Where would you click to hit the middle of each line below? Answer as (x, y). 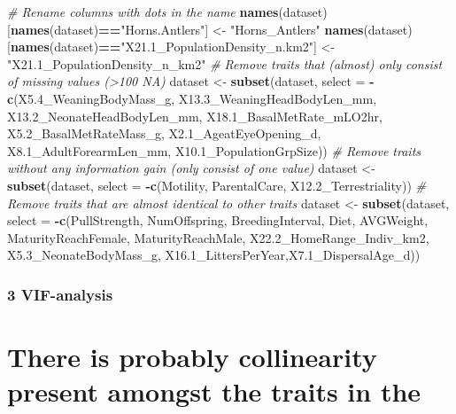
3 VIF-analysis (60, 294)
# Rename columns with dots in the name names (143, 12)
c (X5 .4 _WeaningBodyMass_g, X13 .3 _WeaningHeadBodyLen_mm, (192, 98)
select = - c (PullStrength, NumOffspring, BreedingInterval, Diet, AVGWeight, (218, 220)
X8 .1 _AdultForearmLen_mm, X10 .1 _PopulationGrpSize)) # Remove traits (214, 150)
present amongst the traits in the (214, 391)
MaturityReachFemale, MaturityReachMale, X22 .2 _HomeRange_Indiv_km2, (218, 237)
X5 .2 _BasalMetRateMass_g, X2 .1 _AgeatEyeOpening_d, (164, 133)
